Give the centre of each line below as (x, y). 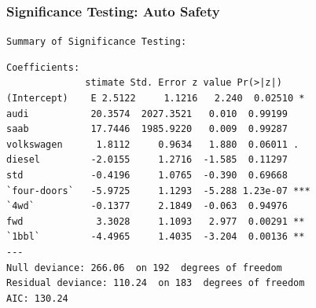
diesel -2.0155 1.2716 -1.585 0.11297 (147, 160)
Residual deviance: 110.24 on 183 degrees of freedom (156, 283)
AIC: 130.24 (37, 298)
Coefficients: (43, 67)
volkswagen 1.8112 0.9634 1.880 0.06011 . (153, 144)
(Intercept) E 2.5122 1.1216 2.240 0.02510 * (156, 99)
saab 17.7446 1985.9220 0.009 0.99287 (147, 129)
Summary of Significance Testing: (97, 42)
